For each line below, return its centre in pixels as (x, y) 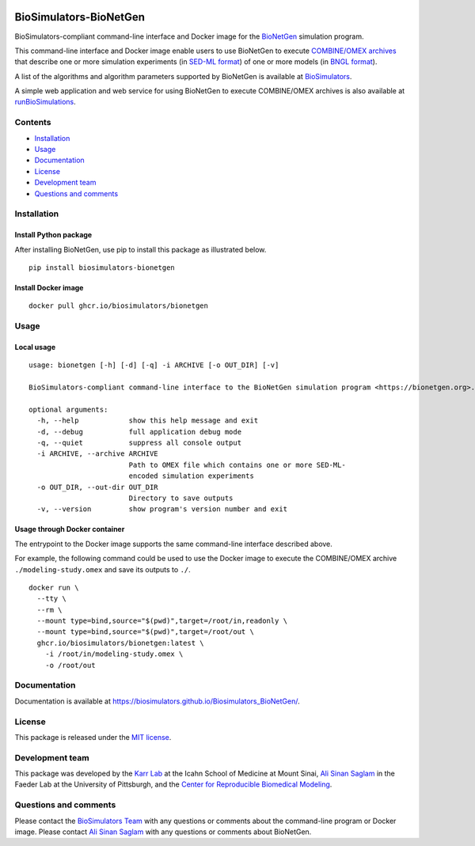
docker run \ (54, 587)
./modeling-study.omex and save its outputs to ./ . (103, 569)
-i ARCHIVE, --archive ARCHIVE (97, 454)
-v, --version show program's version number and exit (162, 509)
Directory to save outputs (181, 498)
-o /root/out (70, 665)
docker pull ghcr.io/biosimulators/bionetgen (119, 306)
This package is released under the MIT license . (93, 737)
